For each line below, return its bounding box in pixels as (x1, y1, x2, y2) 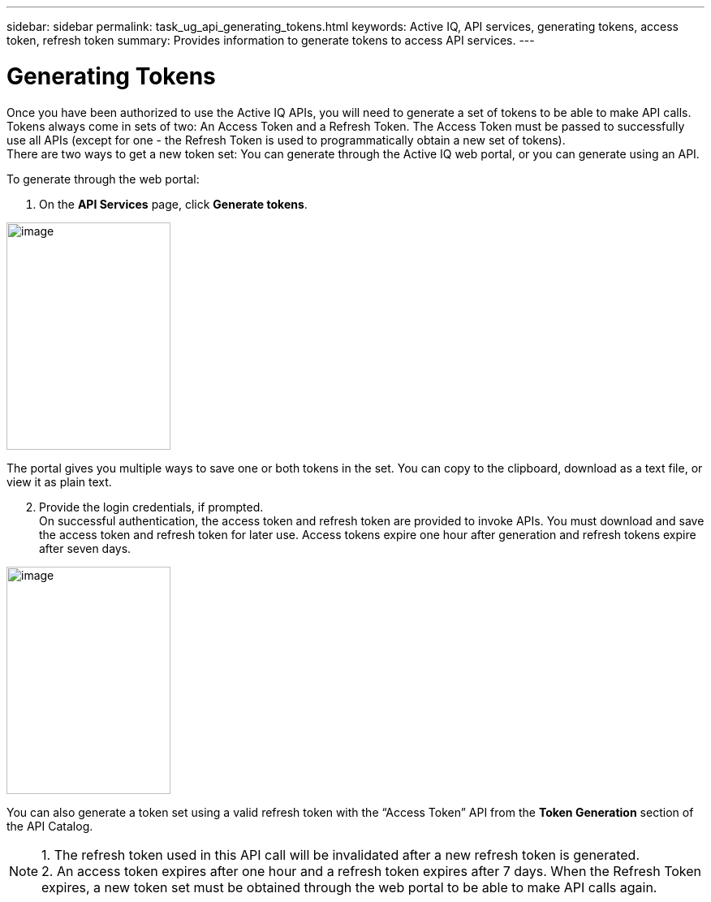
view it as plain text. (6, 474, 112, 489)
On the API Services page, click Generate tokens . (39, 196, 308, 211)
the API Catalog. (6, 818, 93, 833)
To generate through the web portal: (6, 171, 200, 186)
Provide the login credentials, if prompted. (39, 499, 264, 514)
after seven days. (39, 541, 131, 555)
